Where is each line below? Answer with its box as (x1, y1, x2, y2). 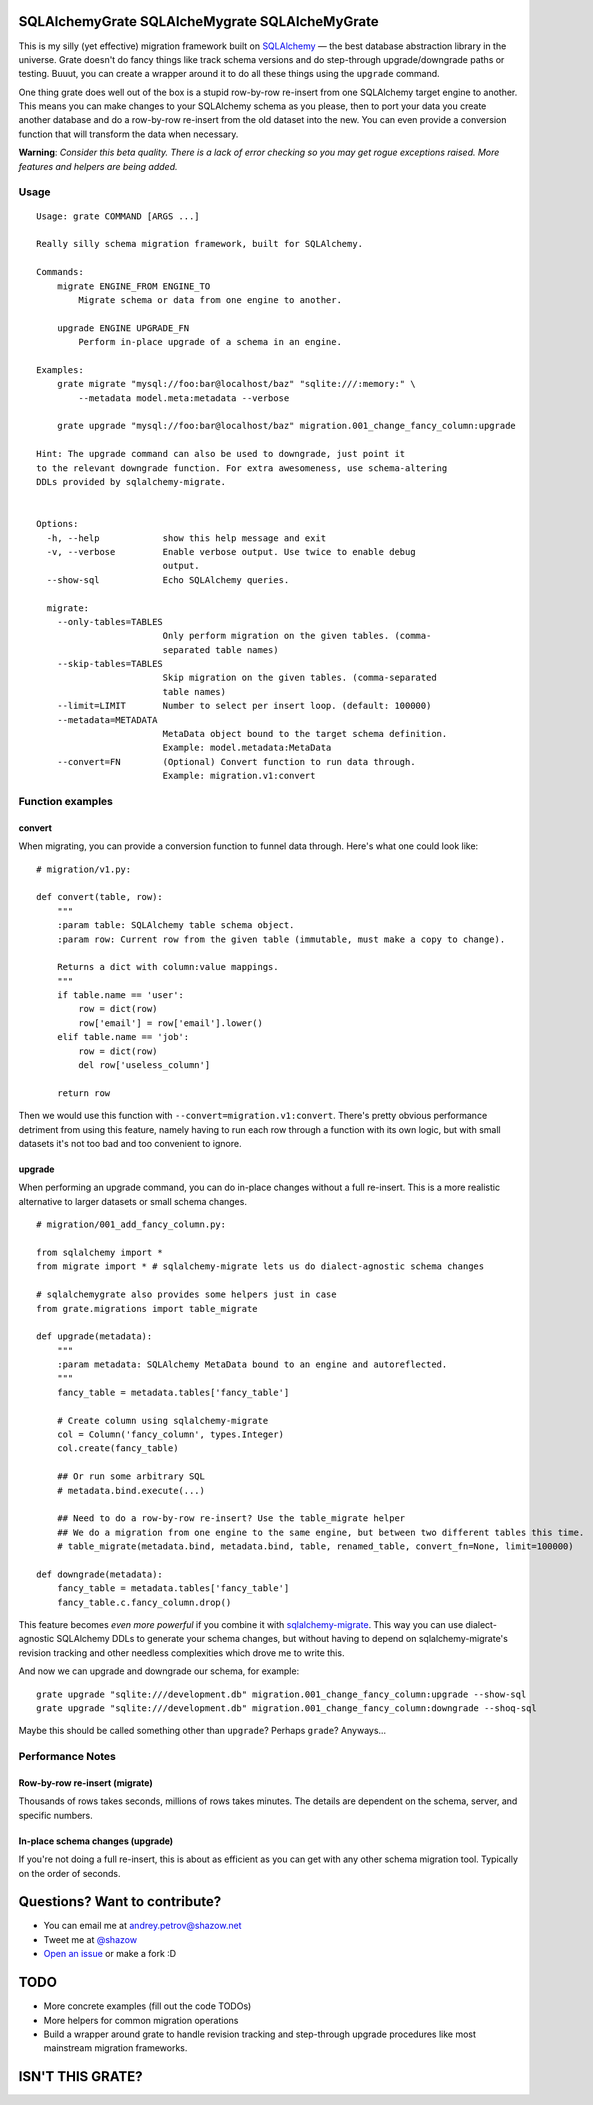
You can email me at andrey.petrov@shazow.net (43, 1920, 242, 1932)
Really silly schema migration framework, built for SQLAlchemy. (36, 238, 364, 250)
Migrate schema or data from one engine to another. (78, 294, 342, 305)
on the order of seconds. (18, 1867, 121, 1879)
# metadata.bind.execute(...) (56, 1485, 205, 1496)
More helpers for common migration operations (43, 2014, 239, 2026)
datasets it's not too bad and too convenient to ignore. (18, 1137, 242, 1149)
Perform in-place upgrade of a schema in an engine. (78, 336, 342, 348)
